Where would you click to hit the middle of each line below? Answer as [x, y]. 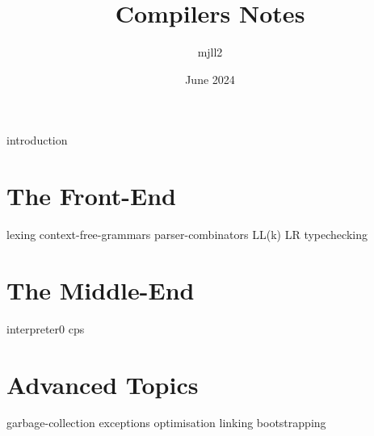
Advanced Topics [103, 384]
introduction [37, 140]
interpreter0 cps [46, 328]
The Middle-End [101, 289]
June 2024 [210, 79]
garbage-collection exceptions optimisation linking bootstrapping [166, 423]
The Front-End [91, 196]
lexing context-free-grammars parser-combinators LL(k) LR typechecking [187, 235]
